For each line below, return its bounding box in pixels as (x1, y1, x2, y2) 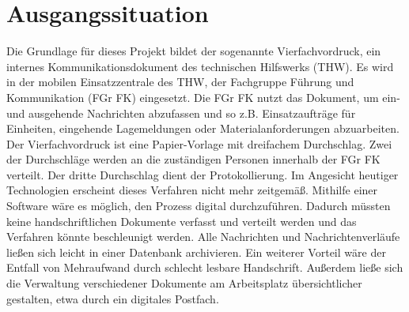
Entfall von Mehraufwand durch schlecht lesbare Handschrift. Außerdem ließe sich (6, 259, 403, 276)
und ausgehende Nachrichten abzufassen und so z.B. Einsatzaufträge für (6, 104, 356, 121)
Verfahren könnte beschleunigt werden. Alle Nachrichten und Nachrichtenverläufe (6, 228, 400, 245)
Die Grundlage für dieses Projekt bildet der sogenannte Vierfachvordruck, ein (6, 43, 381, 59)
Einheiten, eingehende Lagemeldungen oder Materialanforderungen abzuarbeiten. (6, 120, 400, 137)
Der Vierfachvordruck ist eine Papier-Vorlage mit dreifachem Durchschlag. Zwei (6, 135, 392, 152)
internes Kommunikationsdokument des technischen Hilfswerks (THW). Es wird (6, 58, 394, 74)
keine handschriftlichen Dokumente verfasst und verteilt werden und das (6, 212, 357, 229)
